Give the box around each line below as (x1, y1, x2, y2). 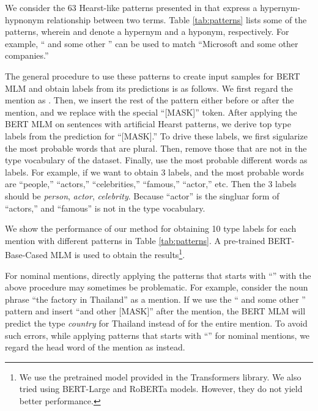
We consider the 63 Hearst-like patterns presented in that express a (5, 1, 257, 13)
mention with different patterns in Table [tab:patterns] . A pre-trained (5, 234, 265, 246)
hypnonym (5, 13, 44, 26)
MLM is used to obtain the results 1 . (50, 246, 185, 261)
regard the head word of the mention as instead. (5, 341, 185, 354)
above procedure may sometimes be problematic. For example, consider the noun (5, 281, 308, 294)
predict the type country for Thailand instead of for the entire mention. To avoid (5, 316, 308, 329)
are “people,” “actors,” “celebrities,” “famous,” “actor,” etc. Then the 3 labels (5, 177, 297, 190)
